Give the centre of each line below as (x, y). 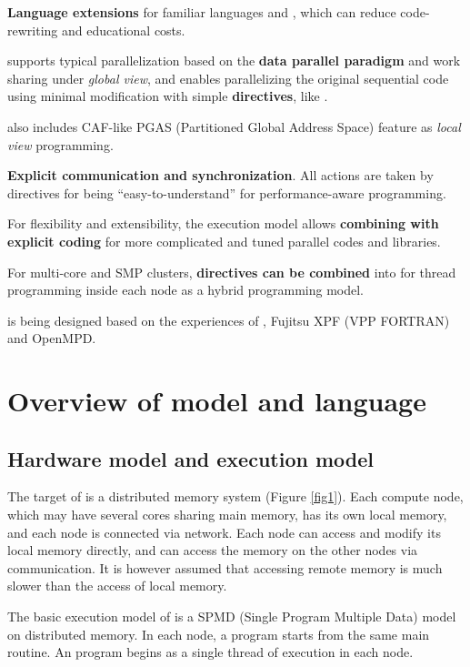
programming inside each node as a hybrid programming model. (185, 290)
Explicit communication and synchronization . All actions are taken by (220, 175)
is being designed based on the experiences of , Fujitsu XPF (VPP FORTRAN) (229, 320)
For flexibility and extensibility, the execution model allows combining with (223, 223)
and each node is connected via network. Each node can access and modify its (224, 532)
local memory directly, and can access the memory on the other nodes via (213, 550)
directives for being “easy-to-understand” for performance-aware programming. (227, 192)
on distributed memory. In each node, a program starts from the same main (219, 634)
